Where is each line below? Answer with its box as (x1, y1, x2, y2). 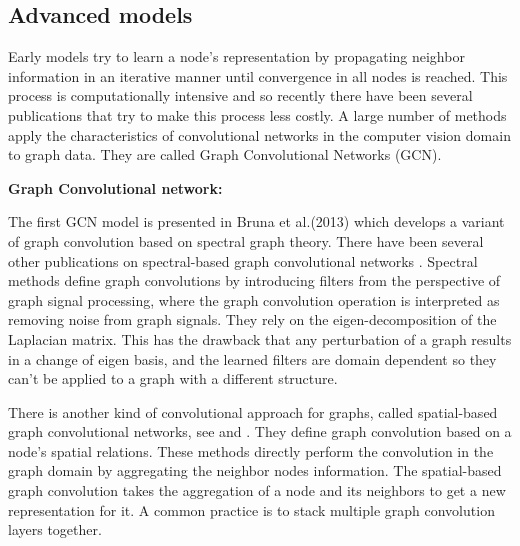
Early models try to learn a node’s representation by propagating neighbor (8, 46, 465, 67)
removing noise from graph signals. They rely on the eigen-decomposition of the (8, 309, 497, 330)
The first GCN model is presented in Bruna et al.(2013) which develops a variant (8, 211, 505, 232)
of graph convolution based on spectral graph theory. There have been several (8, 230, 484, 251)
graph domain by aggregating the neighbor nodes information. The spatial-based (8, 460, 502, 481)
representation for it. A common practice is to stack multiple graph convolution (8, 499, 495, 520)
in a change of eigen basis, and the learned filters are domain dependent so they (8, 348, 497, 369)
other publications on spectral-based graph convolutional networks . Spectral (8, 250, 478, 271)
